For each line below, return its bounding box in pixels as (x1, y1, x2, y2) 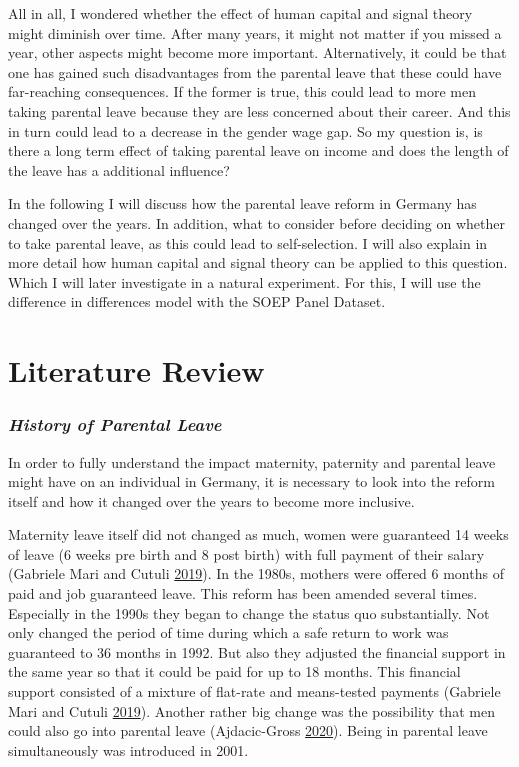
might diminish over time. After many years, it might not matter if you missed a (8, 22, 502, 43)
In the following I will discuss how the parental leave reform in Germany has (8, 193, 477, 214)
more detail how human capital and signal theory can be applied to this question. (8, 252, 508, 273)
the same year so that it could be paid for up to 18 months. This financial (8, 661, 461, 682)
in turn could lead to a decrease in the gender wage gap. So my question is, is (8, 120, 483, 141)
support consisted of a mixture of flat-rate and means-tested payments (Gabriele (8, 681, 501, 702)
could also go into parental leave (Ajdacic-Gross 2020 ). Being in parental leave (8, 720, 488, 741)
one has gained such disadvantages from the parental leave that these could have (8, 61, 502, 82)
